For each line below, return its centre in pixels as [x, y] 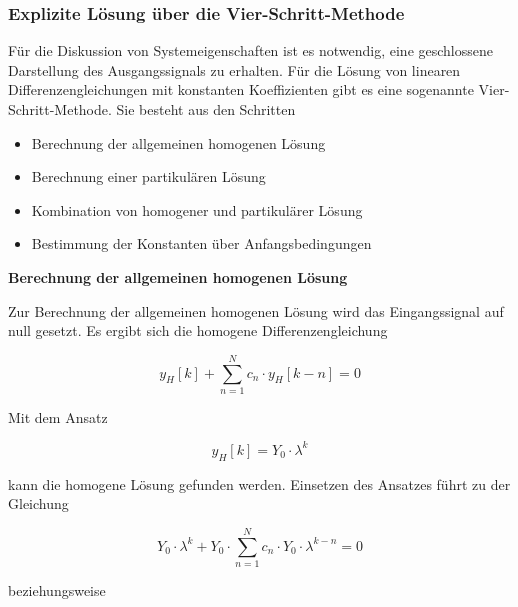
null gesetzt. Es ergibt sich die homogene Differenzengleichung [198, 330]
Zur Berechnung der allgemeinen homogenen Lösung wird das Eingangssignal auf [256, 310]
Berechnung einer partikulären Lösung [148, 176]
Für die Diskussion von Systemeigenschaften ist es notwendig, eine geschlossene [251, 50]
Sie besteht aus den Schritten [206, 109]
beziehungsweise [57, 590]
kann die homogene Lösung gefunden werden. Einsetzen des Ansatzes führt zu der [259, 483]
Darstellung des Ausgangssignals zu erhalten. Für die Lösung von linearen [234, 69]
